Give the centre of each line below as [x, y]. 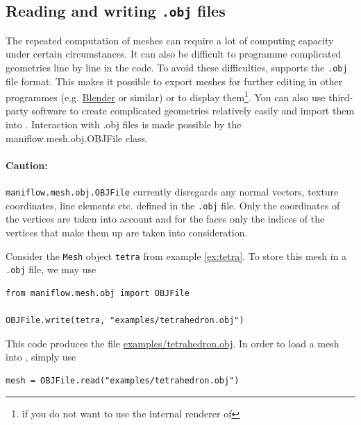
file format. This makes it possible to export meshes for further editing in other [174, 81]
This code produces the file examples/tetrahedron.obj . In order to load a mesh [173, 343]
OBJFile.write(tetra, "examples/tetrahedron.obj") [125, 321]
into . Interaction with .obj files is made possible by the [124, 124]
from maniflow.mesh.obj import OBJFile [98, 293]
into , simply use [41, 357]
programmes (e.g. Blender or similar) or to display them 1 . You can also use [166, 96]
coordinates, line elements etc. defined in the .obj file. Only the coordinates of [173, 205]
